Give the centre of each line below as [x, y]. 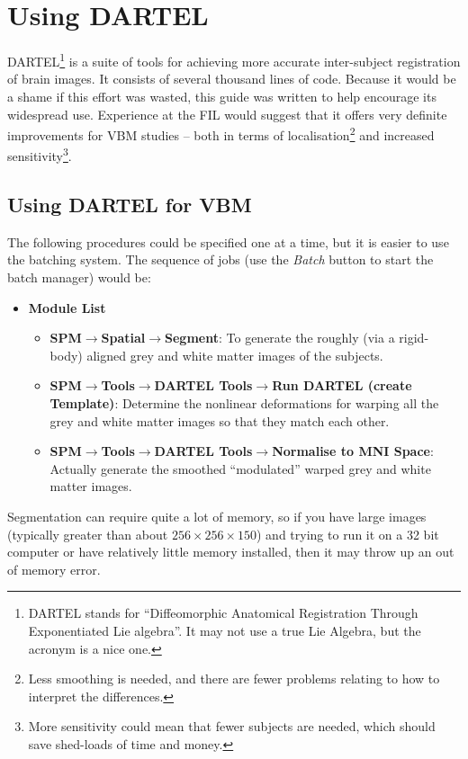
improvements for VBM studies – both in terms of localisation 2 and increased [221, 134]
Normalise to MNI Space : [353, 451]
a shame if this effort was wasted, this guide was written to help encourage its [222, 96]
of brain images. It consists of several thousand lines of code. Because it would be [232, 79]
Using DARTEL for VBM [130, 205]
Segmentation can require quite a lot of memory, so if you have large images [217, 516]
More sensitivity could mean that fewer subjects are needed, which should [232, 726]
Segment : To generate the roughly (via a [280, 338]
